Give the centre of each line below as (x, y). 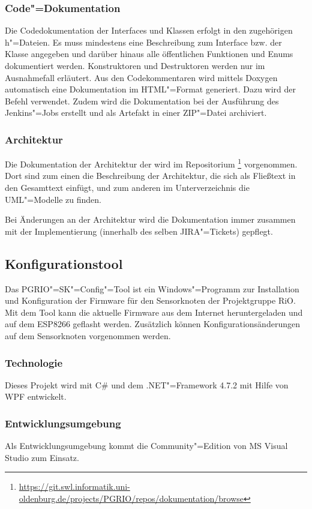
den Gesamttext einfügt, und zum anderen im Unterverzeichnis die (127, 188)
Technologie (34, 362)
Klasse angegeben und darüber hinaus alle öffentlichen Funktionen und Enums (149, 54)
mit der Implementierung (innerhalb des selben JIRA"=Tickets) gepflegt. (139, 231)
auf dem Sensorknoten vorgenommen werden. (88, 335)
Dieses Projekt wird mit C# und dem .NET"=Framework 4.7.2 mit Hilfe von (147, 384)
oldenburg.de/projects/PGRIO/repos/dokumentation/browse (131, 498)
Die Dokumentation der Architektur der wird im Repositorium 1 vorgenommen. (151, 163)
